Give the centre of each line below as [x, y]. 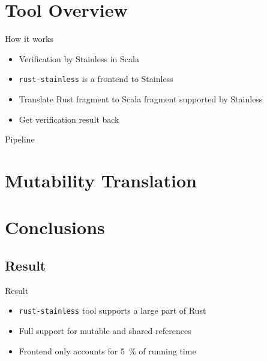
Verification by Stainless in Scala [79, 58]
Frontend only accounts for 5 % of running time [107, 351]
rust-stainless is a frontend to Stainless [96, 79]
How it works [29, 39]
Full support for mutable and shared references [105, 330]
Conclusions [55, 227]
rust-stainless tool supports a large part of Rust [112, 310]
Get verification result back [69, 119]
